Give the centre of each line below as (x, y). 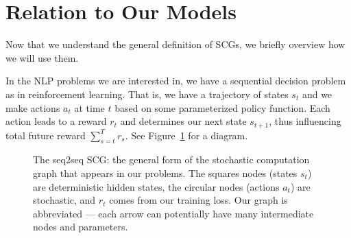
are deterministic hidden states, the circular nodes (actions (156, 186)
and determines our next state (183, 121)
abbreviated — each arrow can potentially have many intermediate (173, 213)
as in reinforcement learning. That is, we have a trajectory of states (147, 94)
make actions (33, 107)
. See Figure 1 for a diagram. (186, 135)
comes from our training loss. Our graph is (198, 200)
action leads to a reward (56, 121)
